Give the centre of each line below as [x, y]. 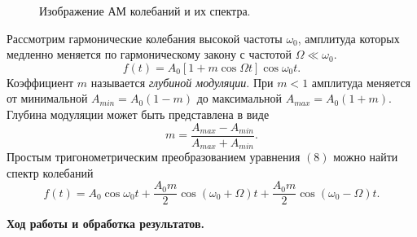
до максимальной [239, 98]
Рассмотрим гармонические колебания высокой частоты [145, 38]
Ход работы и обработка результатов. [106, 224]
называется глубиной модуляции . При [182, 82]
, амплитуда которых [349, 38]
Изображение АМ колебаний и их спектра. [145, 11]
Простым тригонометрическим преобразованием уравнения [154, 157]
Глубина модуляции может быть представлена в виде [138, 114]
